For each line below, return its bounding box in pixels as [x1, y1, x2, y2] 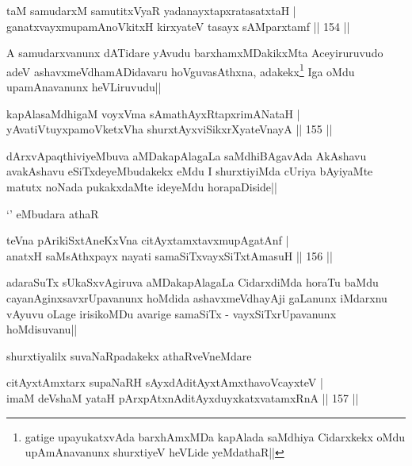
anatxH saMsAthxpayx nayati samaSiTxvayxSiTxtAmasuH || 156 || [6, 247, 333, 264]
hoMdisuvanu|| [6, 321, 78, 337]
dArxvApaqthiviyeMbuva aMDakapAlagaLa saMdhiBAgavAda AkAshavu [6, 147, 367, 164]
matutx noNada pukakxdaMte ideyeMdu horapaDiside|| [6, 179, 277, 194]
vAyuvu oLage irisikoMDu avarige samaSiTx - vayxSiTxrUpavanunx [6, 305, 337, 322]
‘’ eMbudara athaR [6, 205, 99, 221]
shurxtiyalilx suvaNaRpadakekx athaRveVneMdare [6, 347, 252, 364]
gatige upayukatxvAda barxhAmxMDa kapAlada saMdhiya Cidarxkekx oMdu [25, 428, 405, 445]
